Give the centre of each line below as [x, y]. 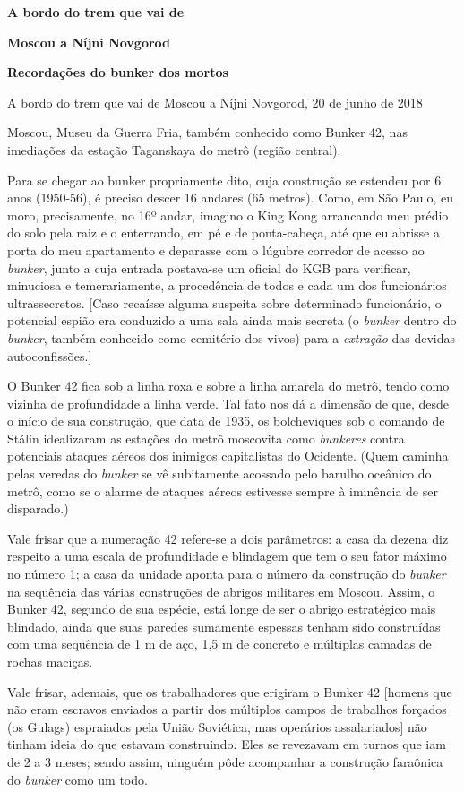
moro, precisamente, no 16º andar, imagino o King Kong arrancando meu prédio [228, 215]
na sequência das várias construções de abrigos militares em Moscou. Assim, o [221, 591]
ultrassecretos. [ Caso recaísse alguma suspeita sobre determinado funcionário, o [224, 302]
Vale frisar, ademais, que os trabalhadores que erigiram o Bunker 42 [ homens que [230, 691]
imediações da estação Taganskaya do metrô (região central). [174, 149]
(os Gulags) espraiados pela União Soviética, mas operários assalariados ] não [217, 726]
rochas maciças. [50, 661]
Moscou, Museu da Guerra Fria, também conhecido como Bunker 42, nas [207, 132]
